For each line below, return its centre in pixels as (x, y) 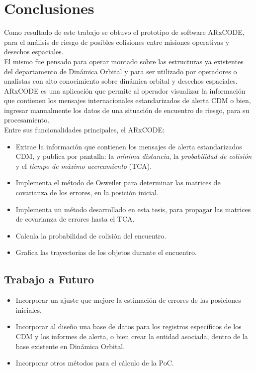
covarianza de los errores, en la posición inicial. (87, 192)
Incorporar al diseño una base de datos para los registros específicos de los (128, 326)
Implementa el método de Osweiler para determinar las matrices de (118, 183)
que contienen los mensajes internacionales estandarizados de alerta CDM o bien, (128, 100)
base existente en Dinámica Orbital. (70, 346)
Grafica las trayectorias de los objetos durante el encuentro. (106, 252)
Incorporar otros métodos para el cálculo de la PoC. (95, 363)
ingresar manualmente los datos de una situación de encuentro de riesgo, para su (127, 110)
